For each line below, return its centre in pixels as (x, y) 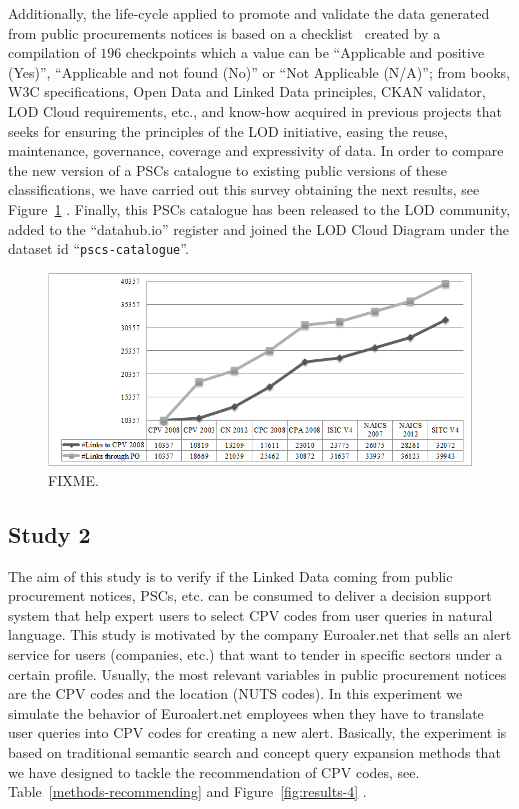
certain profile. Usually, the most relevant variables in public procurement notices (257, 673)
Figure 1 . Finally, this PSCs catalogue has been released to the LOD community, (259, 208)
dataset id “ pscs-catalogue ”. (98, 248)
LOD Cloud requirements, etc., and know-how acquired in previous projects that (255, 110)
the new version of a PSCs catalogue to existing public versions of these (227, 169)
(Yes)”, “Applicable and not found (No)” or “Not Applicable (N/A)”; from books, (259, 71)
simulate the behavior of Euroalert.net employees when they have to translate (246, 712)
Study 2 (49, 533)
